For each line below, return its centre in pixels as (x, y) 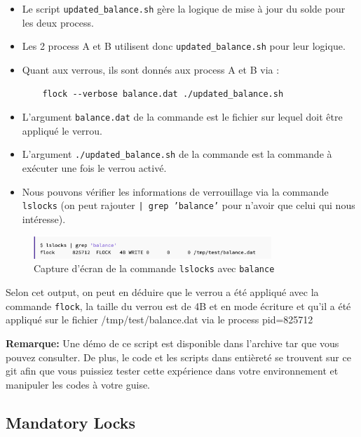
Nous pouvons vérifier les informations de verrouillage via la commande (175, 191)
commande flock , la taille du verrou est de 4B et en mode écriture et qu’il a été (178, 305)
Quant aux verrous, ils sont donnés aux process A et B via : (151, 69)
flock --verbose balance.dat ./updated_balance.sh (163, 94)
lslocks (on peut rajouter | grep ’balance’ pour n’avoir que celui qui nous (189, 205)
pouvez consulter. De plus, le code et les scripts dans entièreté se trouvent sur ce (178, 357)
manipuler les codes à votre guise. (78, 384)
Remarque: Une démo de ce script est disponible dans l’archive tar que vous (172, 343)
